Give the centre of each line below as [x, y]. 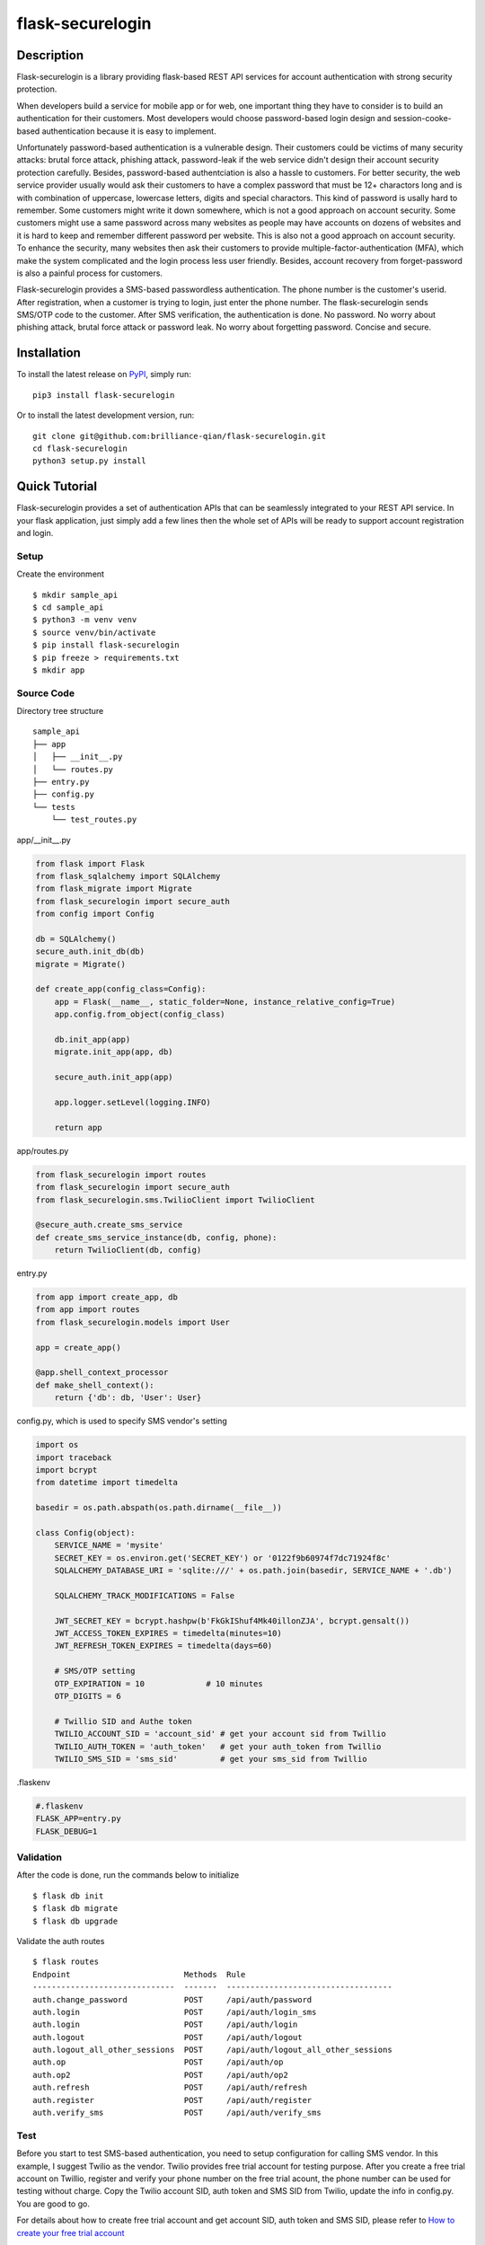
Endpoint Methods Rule [139, 1974]
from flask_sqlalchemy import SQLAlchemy [128, 876]
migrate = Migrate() [80, 964]
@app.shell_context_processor [102, 1373]
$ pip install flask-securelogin [106, 645]
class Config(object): [85, 1532]
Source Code [46, 693]
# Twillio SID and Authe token [123, 1721]
